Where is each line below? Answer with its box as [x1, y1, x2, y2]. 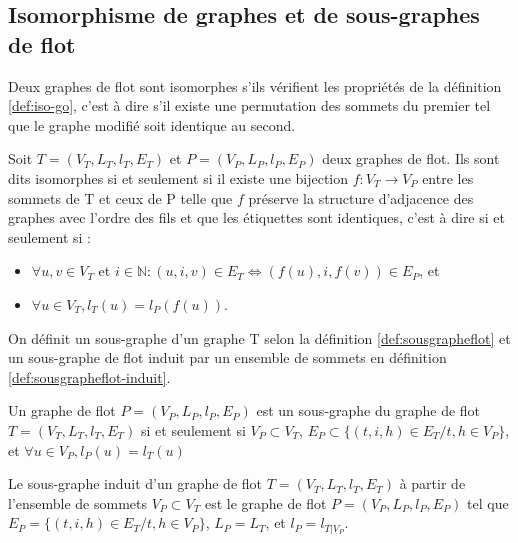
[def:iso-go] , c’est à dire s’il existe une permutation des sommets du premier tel [8, 95, 491, 116]
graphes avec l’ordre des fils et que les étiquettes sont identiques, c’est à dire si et [8, 207, 505, 228]
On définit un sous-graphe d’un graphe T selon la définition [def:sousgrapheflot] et [8, 327, 511, 348]
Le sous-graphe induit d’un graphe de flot [8, 473, 263, 494]
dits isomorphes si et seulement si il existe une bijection [8, 167, 349, 188]
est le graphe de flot [204, 492, 327, 513]
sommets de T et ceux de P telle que [8, 187, 233, 208]
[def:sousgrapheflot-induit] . [8, 366, 171, 387]
